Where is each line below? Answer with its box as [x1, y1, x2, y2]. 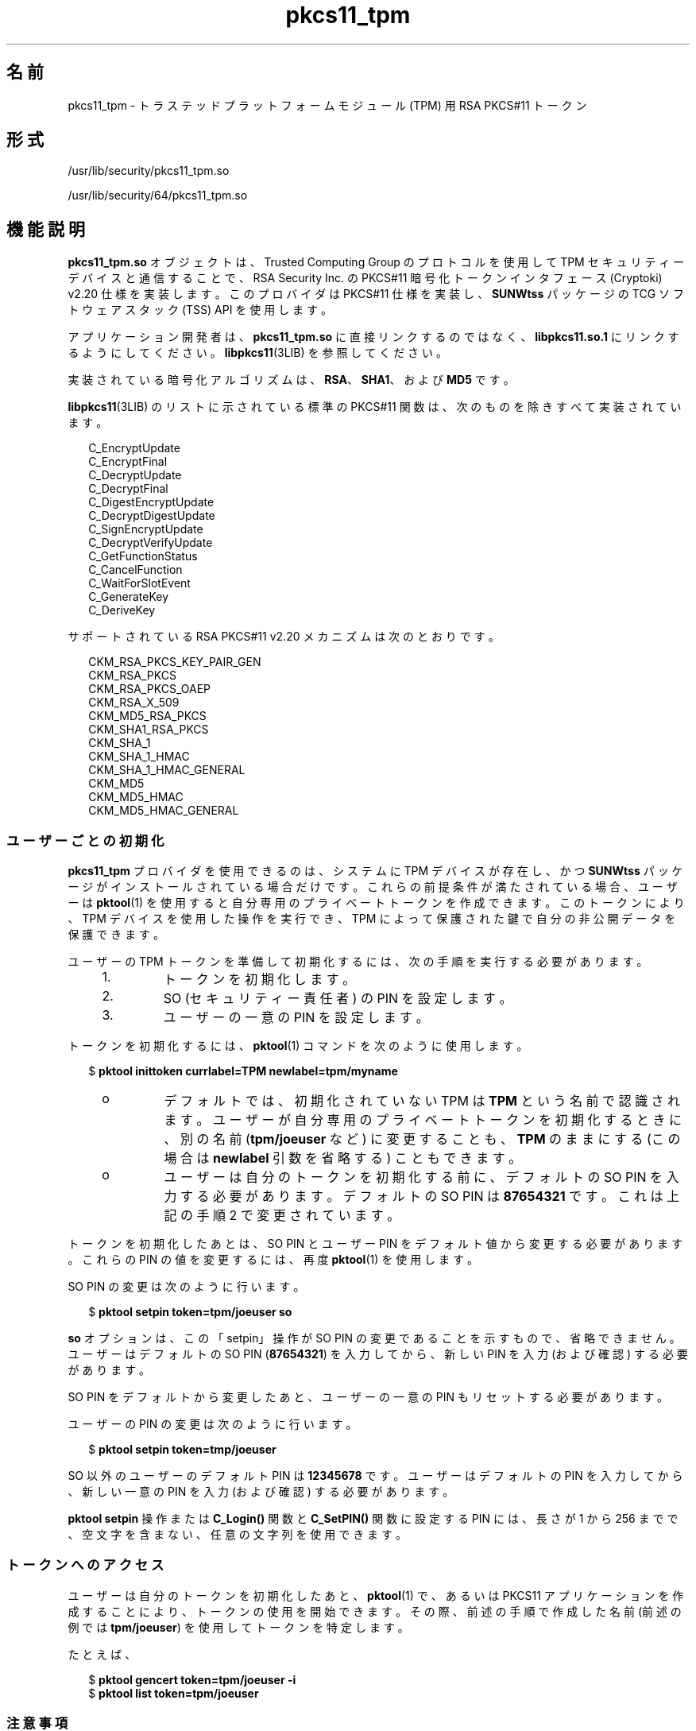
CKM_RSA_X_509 [88, 695, 180, 710]
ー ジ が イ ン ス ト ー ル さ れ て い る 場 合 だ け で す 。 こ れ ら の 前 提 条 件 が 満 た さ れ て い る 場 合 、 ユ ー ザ [68, 880, 678, 894]
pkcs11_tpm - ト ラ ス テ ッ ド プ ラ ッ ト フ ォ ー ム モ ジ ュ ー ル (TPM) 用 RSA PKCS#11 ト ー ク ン [68, 98, 587, 112]
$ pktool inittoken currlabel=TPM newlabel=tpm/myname [88, 1064, 398, 1078]
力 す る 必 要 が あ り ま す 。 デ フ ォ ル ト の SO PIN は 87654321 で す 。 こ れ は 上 [164, 1188, 680, 1205]
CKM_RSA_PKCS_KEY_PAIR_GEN [88, 655, 261, 669]
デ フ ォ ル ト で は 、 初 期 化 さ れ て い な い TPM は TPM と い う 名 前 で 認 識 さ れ [164, 1093, 681, 1109]
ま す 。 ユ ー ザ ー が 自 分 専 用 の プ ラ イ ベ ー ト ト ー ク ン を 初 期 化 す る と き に [164, 1112, 682, 1129]
